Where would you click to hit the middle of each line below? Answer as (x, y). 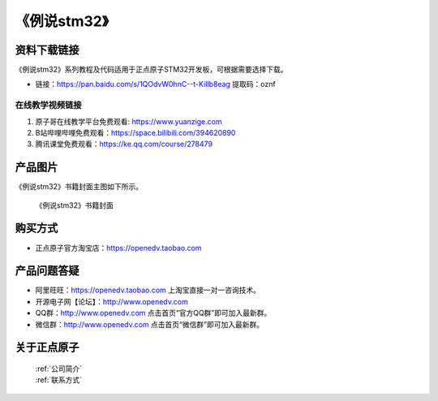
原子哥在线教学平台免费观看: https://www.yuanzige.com (129, 121)
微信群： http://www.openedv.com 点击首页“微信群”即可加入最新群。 (149, 324)
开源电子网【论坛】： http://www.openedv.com (112, 301)
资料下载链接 (47, 50)
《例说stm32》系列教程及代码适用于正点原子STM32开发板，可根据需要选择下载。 (151, 70)
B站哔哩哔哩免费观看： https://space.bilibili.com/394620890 (135, 132)
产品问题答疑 (47, 271)
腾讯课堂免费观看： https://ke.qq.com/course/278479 (124, 144)
